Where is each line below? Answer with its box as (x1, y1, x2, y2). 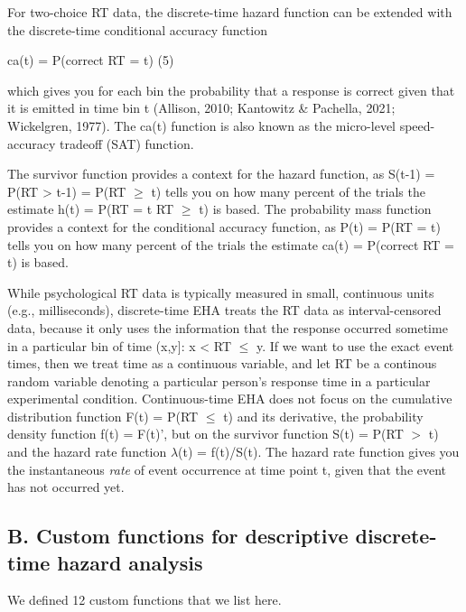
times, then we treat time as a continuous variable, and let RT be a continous (7, 354, 437, 373)
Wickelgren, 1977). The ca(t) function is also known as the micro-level (7, 116, 396, 134)
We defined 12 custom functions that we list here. (7, 590, 282, 609)
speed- (399, 116, 435, 134)
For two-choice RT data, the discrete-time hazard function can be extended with (7, 3, 452, 21)
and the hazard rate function (7, 442, 167, 461)
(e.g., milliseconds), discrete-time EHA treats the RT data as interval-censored (7, 301, 442, 320)
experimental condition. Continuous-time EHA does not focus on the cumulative (7, 389, 452, 408)
